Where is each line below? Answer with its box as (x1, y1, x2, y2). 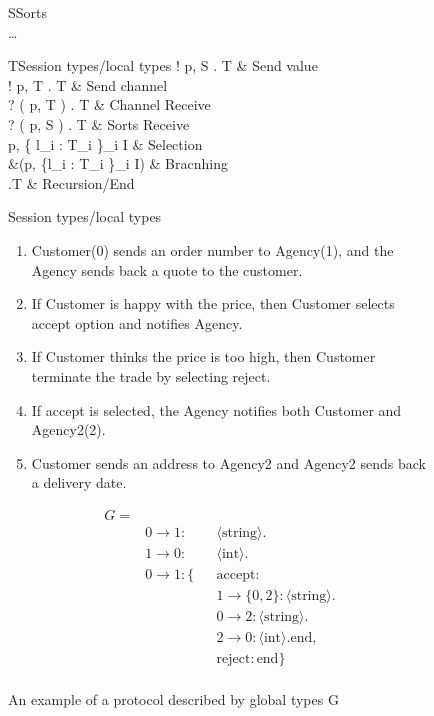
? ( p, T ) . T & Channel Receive (8, 94, 211, 115)
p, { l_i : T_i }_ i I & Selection (8, 133, 203, 154)
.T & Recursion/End (8, 172, 135, 193)
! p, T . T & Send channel (8, 74, 168, 95)
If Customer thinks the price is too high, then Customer (31, 346, 376, 367)
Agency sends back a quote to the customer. (31, 259, 303, 280)
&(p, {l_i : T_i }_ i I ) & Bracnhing (8, 153, 228, 174)
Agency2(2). (31, 419, 106, 440)
